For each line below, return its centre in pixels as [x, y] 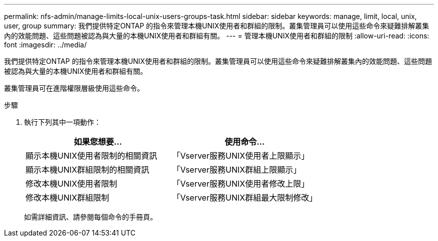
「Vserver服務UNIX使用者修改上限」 [241, 184]
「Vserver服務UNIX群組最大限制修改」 [245, 198]
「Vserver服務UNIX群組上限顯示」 [237, 170]
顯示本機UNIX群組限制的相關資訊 [87, 170]
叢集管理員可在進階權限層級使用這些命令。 [74, 88]
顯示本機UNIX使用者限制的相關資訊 [91, 156]
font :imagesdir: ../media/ [45, 45]
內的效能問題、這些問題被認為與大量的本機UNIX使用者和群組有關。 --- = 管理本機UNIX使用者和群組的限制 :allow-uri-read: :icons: [217, 36]
